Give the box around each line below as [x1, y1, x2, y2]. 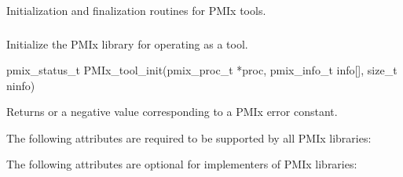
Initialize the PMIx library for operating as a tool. [6, 35, 248, 52]
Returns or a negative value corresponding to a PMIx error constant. [6, 103, 338, 120]
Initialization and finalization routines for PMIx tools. [6, 2, 266, 18]
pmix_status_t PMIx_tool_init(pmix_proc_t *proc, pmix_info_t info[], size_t [6, 62, 398, 78]
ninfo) [6, 77, 35, 93]
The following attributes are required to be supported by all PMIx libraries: [6, 129, 372, 146]
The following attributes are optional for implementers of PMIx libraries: [6, 156, 357, 172]
